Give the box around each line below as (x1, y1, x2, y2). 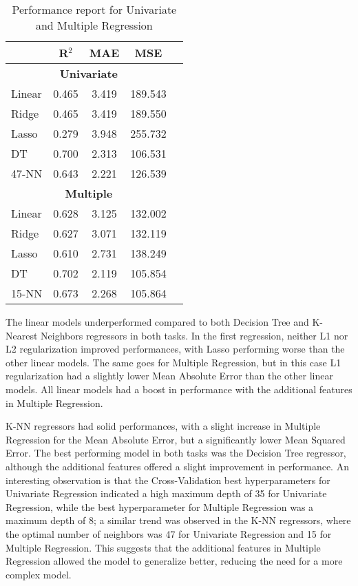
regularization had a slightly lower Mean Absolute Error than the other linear (6, 368, 333, 383)
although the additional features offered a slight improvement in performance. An (6, 459, 349, 473)
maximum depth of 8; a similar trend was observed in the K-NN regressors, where (6, 513, 351, 527)
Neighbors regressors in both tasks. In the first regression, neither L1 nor (41, 328, 348, 342)
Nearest (6, 328, 38, 342)
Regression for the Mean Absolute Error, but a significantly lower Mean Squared (6, 432, 346, 446)
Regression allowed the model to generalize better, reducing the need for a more (6, 554, 343, 568)
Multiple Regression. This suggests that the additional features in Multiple (6, 540, 321, 554)
